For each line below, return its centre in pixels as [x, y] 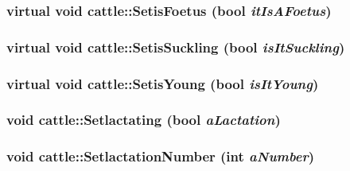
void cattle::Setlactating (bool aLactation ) [144, 120]
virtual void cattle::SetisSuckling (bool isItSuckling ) [176, 47]
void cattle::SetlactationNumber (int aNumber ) [161, 156]
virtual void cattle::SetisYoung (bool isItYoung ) [163, 83]
